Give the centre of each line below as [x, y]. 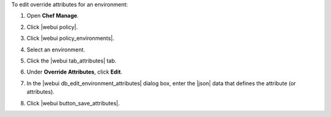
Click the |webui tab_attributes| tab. [71, 61]
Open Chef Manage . [53, 16]
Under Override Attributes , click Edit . [74, 72]
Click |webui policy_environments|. [70, 38]
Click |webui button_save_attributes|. [73, 103]
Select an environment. [56, 50]
